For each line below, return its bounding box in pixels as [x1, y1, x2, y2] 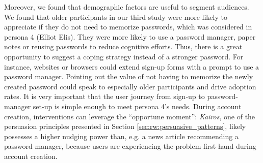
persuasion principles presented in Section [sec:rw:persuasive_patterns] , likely [4, 121, 246, 132]
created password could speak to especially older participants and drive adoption [4, 81, 256, 91]
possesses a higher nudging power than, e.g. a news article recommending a [4, 131, 239, 141]
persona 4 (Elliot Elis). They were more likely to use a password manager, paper [4, 31, 256, 42]
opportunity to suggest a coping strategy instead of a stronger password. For [4, 51, 244, 61]
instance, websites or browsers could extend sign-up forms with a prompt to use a [4, 61, 259, 72]
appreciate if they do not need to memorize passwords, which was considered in [4, 21, 252, 32]
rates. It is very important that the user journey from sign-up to [4, 91, 205, 102]
